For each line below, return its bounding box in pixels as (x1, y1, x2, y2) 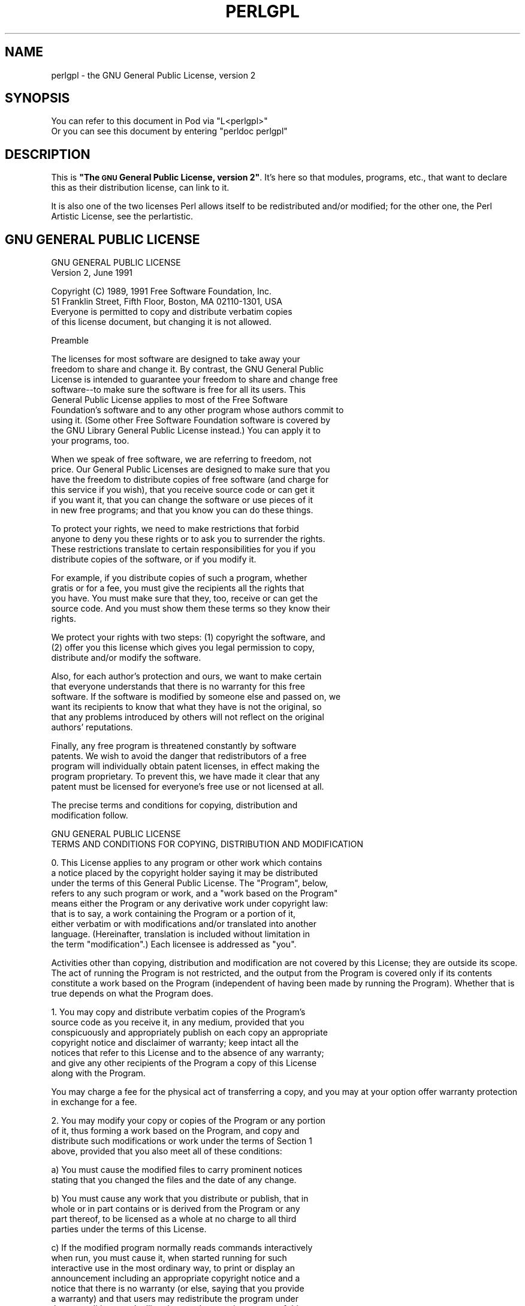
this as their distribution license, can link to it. (51, 182, 230, 193)
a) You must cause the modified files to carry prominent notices (51, 1164, 303, 1175)
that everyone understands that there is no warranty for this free (51, 681, 305, 692)
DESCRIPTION (5, 146, 90, 162)
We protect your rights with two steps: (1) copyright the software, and (51, 632, 325, 643)
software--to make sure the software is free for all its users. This (51, 384, 306, 395)
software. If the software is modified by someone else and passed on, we (51, 691, 341, 702)
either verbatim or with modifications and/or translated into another (51, 919, 316, 929)
